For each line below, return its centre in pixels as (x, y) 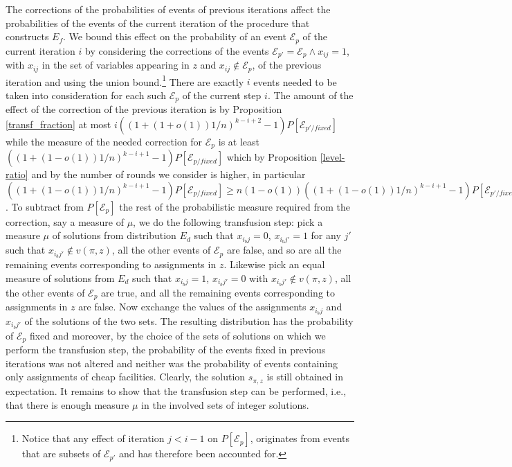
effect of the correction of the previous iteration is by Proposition (144, 109)
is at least (239, 141)
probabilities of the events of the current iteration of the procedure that (158, 23)
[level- (332, 157)
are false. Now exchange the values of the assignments (192, 307)
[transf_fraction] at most (58, 124)
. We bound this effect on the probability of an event (175, 36)
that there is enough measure (67, 404)
